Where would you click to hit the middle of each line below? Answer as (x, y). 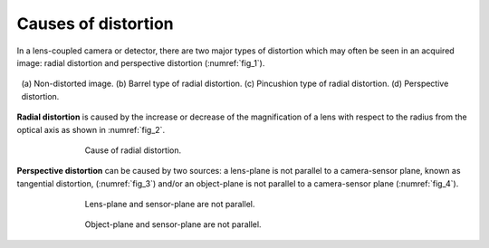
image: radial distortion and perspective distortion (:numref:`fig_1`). (141, 62)
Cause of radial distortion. (133, 150)
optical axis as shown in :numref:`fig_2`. (91, 129)
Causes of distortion (95, 24)
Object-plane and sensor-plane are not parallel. (173, 224)
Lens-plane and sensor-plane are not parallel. (170, 205)
